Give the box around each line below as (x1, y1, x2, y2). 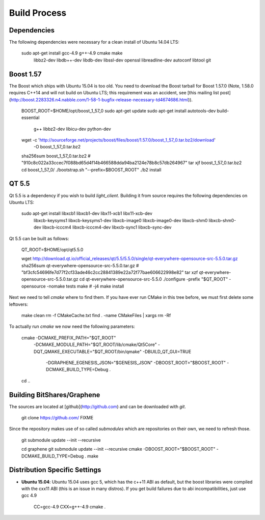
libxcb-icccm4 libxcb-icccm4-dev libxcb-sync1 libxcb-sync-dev (42, 224, 172, 231)
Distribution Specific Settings (9, 466, 102, 474)
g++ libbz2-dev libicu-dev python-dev (33, 126, 111, 132)
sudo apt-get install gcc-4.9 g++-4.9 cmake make (21, 50, 123, 56)
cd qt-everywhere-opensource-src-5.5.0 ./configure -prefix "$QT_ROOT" (79, 276, 228, 282)
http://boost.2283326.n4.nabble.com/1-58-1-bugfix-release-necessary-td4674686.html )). (10, 96, 193, 103)
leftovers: (9, 301, 28, 307)
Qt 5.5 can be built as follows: (9, 235, 69, 241)
